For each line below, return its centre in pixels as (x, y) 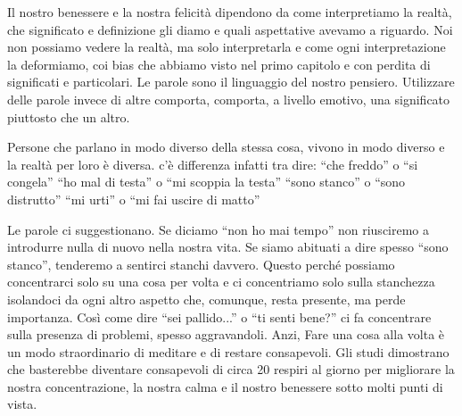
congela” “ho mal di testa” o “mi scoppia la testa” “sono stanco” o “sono (206, 182)
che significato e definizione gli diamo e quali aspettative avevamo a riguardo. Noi (230, 29)
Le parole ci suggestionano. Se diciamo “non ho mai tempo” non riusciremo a (219, 229)
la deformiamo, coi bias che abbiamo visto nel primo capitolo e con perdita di (219, 64)
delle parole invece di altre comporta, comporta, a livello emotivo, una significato (229, 99)
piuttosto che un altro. (69, 116)
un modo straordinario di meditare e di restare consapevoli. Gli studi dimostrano (228, 351)
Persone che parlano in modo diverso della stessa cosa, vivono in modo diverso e (226, 147)
